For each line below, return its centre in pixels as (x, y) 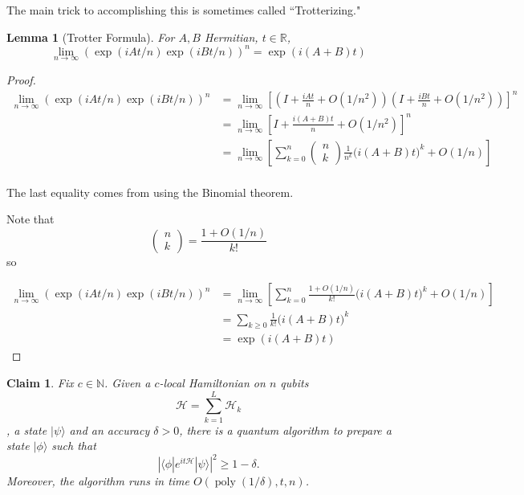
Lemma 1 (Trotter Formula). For (91, 37)
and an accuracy (110, 430)
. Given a (128, 383)
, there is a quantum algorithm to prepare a (285, 430)
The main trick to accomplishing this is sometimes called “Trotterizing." (184, 10)
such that (74, 446)
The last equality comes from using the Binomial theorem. (150, 192)
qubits (294, 383)
